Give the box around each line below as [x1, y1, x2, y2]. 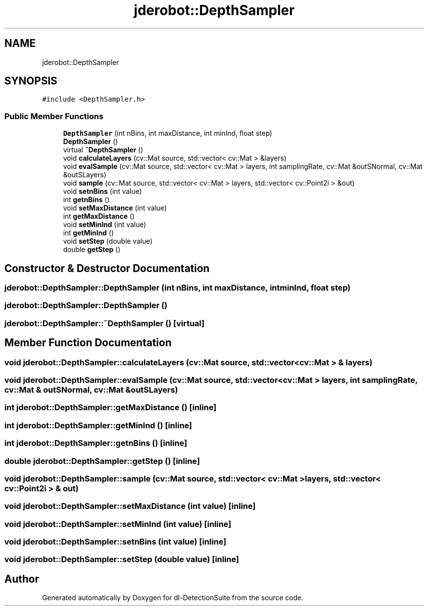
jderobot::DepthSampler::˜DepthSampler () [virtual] [4, 318, 204, 328]
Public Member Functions [4, 111, 103, 121]
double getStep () [63, 245, 121, 254]
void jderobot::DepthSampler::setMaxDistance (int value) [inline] [4, 501, 256, 511]
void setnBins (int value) [63, 187, 142, 196]
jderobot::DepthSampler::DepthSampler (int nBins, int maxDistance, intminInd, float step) [4, 283, 351, 293]
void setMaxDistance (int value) [63, 204, 167, 212]
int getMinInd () [63, 229, 114, 237]
